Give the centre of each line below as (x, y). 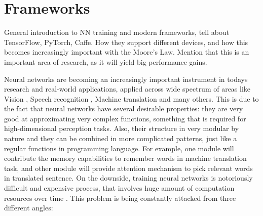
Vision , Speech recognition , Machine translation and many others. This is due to (131, 98)
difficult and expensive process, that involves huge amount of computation (119, 188)
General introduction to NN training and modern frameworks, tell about (117, 32)
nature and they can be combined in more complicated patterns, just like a (121, 138)
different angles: (29, 208)
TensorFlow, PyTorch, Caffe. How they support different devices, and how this (126, 42)
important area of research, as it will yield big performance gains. (106, 61)
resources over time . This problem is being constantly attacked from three (120, 198)
